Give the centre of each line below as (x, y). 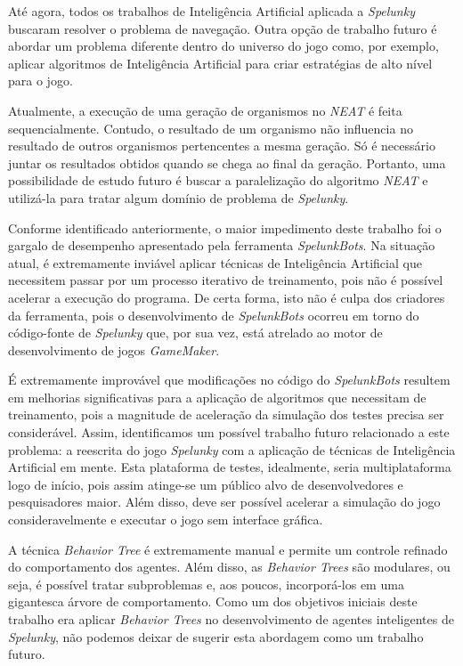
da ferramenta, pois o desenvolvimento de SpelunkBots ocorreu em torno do (214, 315)
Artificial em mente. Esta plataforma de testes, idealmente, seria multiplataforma (230, 467)
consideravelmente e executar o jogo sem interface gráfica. (166, 520)
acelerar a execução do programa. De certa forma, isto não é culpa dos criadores (227, 297)
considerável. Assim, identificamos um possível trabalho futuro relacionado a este (229, 432)
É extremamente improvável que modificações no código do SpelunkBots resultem (229, 380)
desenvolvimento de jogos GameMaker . (114, 349)
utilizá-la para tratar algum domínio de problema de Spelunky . (179, 197)
